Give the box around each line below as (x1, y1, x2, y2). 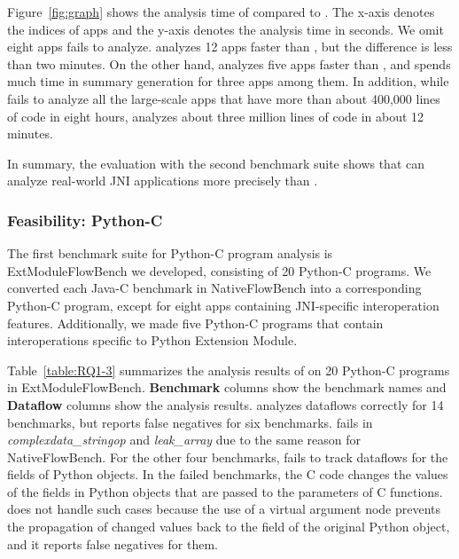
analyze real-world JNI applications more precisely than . (7, 171, 318, 190)
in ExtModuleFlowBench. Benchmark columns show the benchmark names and (7, 378, 447, 397)
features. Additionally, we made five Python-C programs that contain (7, 313, 384, 332)
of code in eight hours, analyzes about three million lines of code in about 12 (7, 106, 424, 125)
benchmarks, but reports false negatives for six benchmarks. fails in (7, 413, 373, 431)
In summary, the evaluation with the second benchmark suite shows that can (7, 154, 425, 172)
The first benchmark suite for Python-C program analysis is (7, 244, 333, 263)
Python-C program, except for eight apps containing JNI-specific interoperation (7, 295, 440, 314)
